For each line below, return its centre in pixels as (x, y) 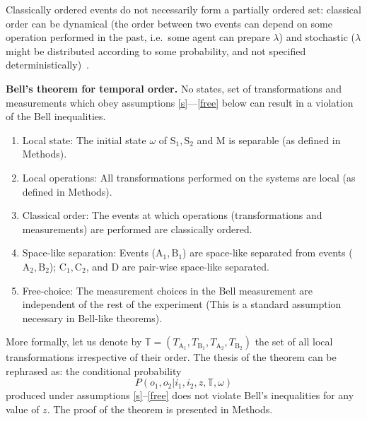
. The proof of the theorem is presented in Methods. (160, 409)
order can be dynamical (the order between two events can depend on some (169, 23)
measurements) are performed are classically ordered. (137, 229)
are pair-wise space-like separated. (196, 266)
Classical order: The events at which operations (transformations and (172, 215)
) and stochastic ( (317, 37)
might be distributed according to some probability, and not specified (156, 51)
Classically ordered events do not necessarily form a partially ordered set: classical (183, 9)
